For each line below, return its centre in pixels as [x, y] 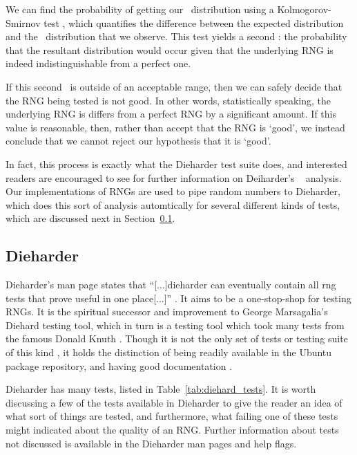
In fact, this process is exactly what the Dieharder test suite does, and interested [176, 164]
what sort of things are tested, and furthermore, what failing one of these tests [172, 416]
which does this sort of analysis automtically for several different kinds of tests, [173, 204]
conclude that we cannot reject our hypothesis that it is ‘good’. [138, 141]
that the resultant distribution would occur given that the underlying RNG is [170, 49]
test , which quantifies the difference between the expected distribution [194, 22]
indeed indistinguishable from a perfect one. [98, 63]
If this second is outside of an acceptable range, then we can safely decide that [174, 86]
